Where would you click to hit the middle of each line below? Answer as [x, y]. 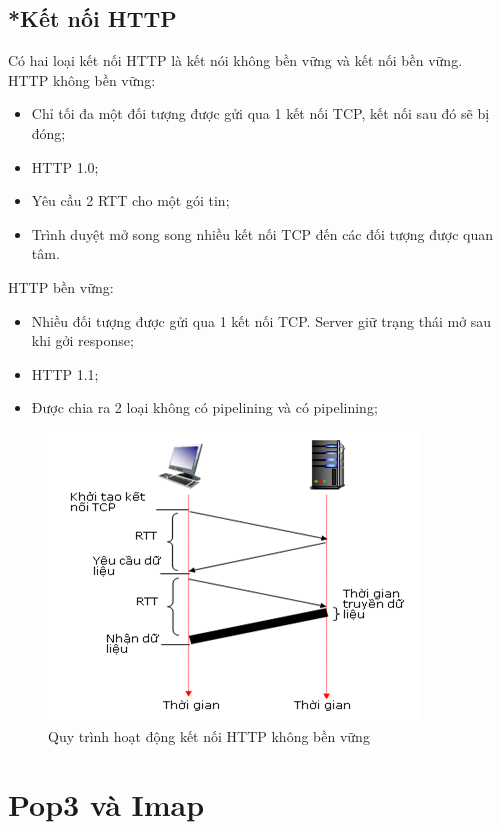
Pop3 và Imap [106, 804]
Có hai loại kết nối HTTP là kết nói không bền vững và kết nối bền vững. [235, 60]
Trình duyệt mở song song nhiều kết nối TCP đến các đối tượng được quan [262, 233]
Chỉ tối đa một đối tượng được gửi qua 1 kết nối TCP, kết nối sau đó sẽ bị [260, 113]
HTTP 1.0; [65, 166]
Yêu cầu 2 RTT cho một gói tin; [130, 200]
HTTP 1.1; [65, 373]
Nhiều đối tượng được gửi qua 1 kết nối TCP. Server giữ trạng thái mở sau [261, 320]
